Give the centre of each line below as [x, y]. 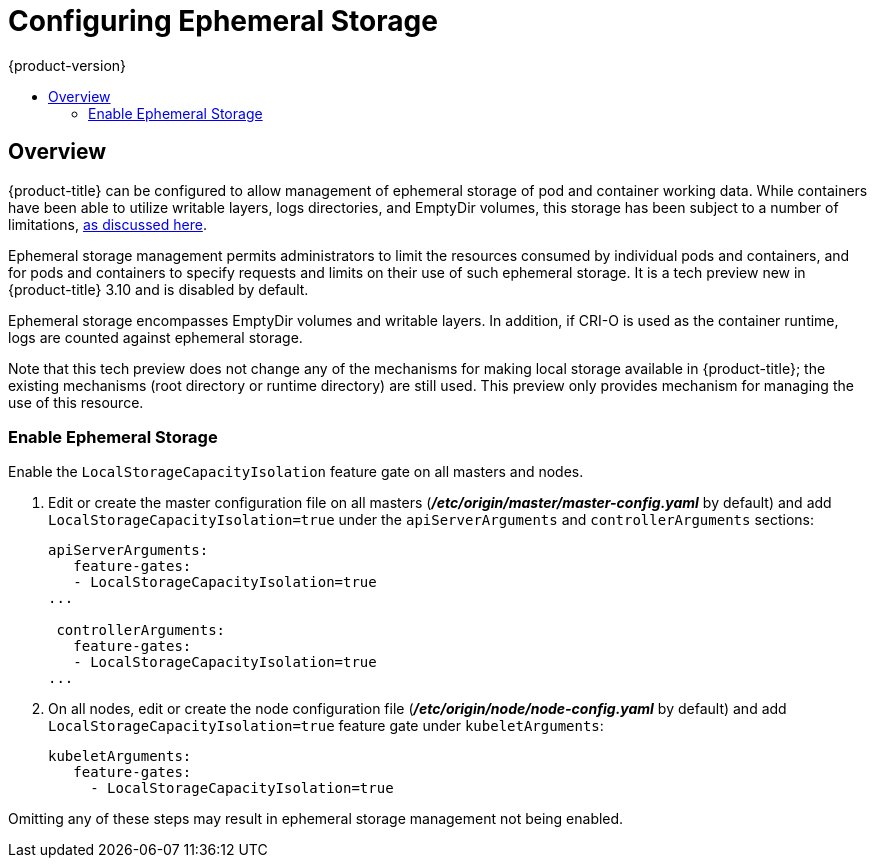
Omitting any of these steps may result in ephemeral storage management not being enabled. [316, 819]
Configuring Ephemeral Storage [223, 21]
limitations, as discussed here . [107, 224]
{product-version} [67, 65]
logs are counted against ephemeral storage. [155, 337]
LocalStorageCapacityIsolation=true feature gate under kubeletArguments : [326, 726]
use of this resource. [76, 402]
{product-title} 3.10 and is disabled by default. [158, 289]
